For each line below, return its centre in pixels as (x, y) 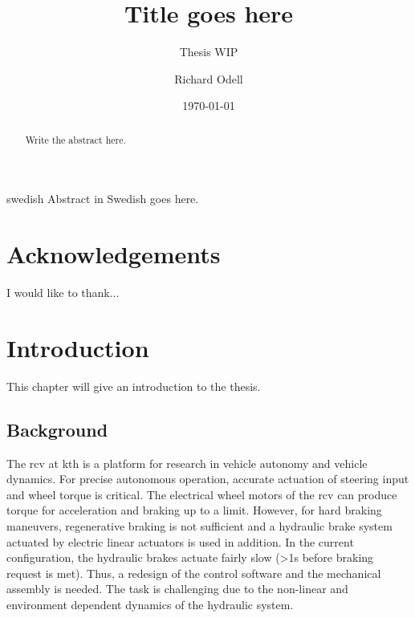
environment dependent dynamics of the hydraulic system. (150, 604)
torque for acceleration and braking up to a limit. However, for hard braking (194, 510)
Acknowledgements (114, 254)
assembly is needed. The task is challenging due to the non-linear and (177, 589)
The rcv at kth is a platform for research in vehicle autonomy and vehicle (187, 463)
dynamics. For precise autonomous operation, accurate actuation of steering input (208, 479)
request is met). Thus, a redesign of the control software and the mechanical (194, 573)
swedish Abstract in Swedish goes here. (103, 199)
